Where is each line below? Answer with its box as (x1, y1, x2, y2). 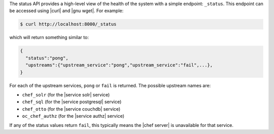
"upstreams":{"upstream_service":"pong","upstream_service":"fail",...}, (25, 62, 213, 68)
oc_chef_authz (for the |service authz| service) (22, 113, 124, 119)
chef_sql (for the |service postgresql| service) (22, 99, 122, 105)
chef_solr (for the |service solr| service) (22, 91, 110, 97)
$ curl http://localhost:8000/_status (20, 21, 117, 27)
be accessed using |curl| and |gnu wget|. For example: (9, 8, 124, 14)
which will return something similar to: (9, 35, 89, 41)
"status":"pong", (25, 55, 68, 61)
